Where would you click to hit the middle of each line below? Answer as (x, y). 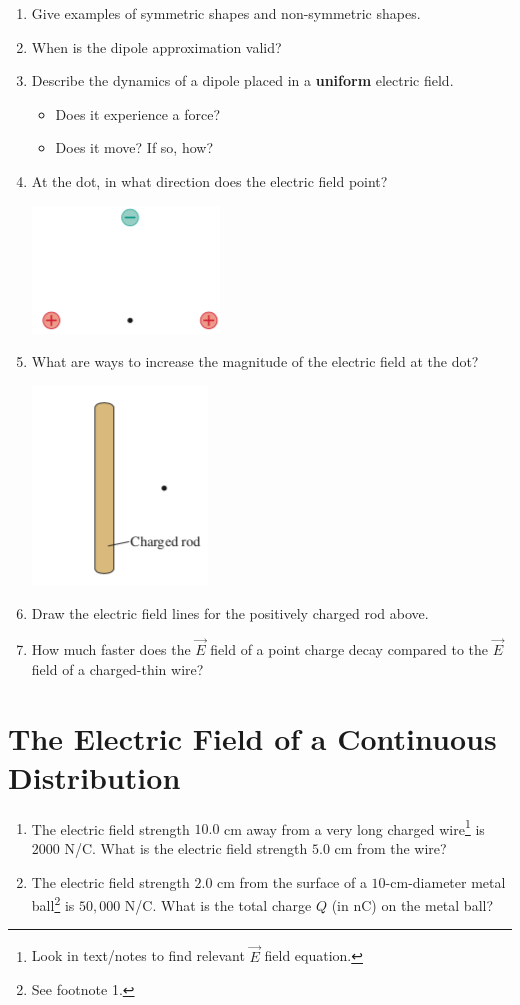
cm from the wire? (390, 847)
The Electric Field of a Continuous (252, 737)
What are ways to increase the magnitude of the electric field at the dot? (255, 361)
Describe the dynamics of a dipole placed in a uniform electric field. (242, 80)
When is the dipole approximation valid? (156, 46)
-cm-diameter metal (445, 881)
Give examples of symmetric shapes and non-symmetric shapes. (226, 13)
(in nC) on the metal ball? (412, 904)
